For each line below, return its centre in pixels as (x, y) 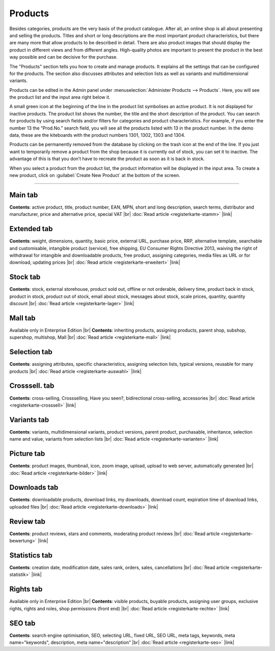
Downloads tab (34, 487)
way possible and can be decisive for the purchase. (64, 57)
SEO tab (22, 623)
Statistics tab (31, 555)
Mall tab (22, 318)
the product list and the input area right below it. (60, 97)
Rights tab (26, 589)
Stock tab (25, 277)
